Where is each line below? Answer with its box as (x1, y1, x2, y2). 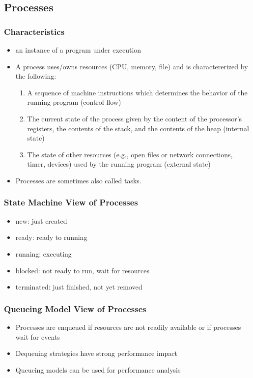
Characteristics (4, 25, 65, 37)
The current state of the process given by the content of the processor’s (27, 113, 242, 123)
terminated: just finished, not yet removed (15, 282, 142, 292)
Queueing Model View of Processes (4, 302, 146, 315)
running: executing (15, 248, 72, 259)
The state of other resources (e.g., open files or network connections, (27, 149, 233, 159)
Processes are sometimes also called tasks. (15, 175, 141, 185)
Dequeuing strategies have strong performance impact (15, 348, 177, 358)
